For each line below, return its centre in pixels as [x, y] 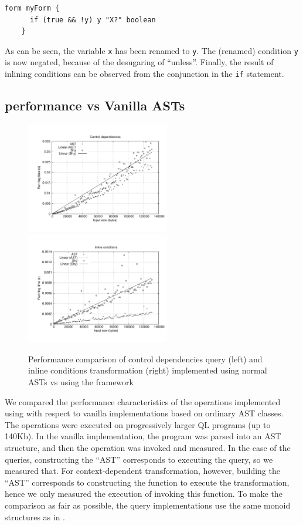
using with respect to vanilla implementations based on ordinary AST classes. [144, 413]
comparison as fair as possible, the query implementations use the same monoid [148, 505]
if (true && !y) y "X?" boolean [93, 20]
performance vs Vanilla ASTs [95, 105]
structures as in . [35, 516]
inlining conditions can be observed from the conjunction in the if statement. [144, 74]
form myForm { [32, 8]
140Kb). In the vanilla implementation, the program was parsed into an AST [143, 436]
